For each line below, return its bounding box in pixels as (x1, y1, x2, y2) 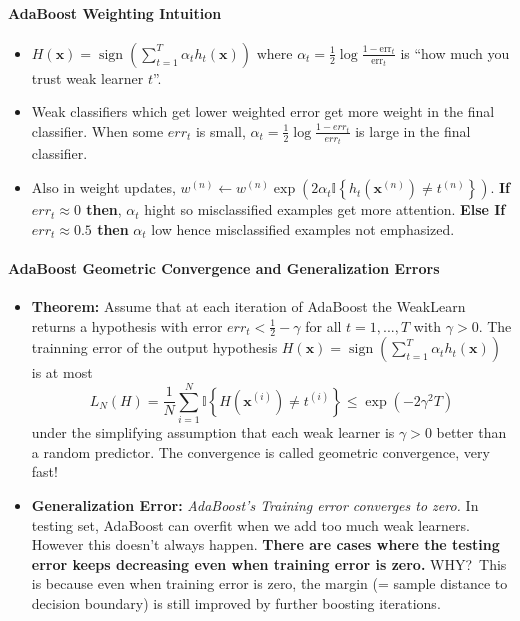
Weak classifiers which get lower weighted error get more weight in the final (31, 101, 495, 122)
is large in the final (355, 120, 471, 141)
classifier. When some (31, 120, 164, 141)
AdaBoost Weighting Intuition (8, 2, 222, 23)
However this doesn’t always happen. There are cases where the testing (31, 534, 500, 555)
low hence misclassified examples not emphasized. (151, 218, 455, 239)
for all (305, 315, 342, 336)
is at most (31, 362, 93, 383)
